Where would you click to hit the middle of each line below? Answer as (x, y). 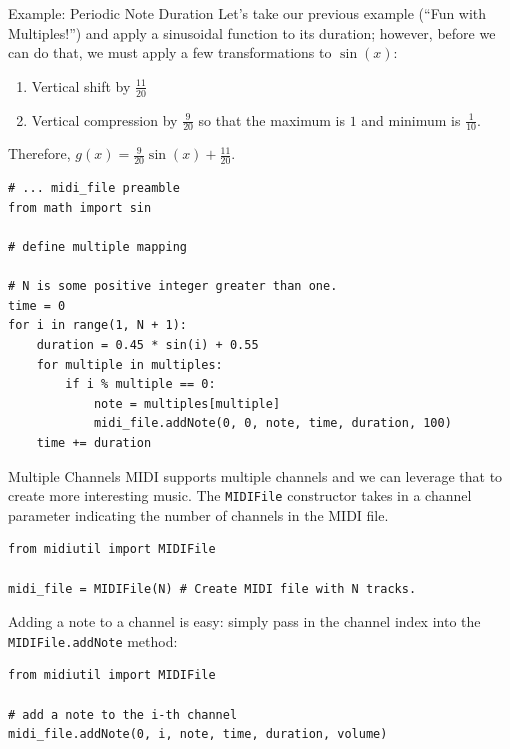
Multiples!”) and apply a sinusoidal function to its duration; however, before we (252, 32)
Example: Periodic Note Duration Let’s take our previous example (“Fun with (247, 13)
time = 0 (37, 305)
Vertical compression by (104, 119)
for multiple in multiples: (129, 364)
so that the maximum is (271, 119)
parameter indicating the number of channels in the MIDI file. (198, 514)
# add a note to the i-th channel (123, 714)
